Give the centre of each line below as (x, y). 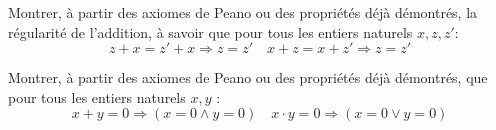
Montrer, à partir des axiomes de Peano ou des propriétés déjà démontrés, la (243, 12)
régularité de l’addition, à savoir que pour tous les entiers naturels (210, 31)
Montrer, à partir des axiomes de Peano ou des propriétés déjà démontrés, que (248, 77)
